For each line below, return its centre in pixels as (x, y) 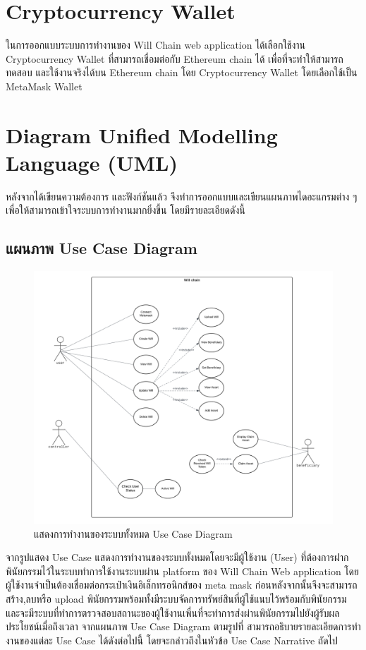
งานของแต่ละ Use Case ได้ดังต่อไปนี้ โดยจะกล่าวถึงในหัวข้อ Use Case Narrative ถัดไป (172, 640)
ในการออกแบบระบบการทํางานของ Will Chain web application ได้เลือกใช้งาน (156, 45)
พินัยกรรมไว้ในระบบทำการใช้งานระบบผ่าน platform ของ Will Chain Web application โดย (183, 571)
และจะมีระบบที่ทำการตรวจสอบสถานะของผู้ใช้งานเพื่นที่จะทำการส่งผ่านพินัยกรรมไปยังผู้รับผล (173, 612)
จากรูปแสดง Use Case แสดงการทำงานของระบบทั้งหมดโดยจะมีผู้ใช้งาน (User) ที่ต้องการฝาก (177, 557)
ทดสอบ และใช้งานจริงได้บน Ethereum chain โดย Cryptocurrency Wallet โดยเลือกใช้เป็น (182, 72)
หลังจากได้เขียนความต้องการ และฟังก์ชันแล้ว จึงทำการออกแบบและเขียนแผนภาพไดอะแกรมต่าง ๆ (182, 196)
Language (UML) (92, 162)
